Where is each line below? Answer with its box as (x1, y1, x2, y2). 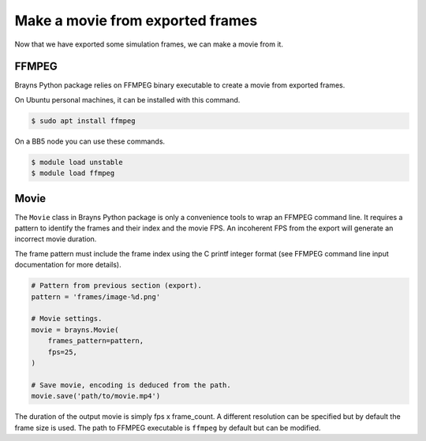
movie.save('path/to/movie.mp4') (31, 391, 161, 401)
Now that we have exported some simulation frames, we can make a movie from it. (14, 39, 284, 49)
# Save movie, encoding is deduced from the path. (31, 380, 232, 390)
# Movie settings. (31, 314, 103, 323)
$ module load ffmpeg (31, 169, 115, 178)
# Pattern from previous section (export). (31, 281, 203, 290)
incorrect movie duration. (14, 234, 97, 244)
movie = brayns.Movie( (31, 325, 119, 334)
